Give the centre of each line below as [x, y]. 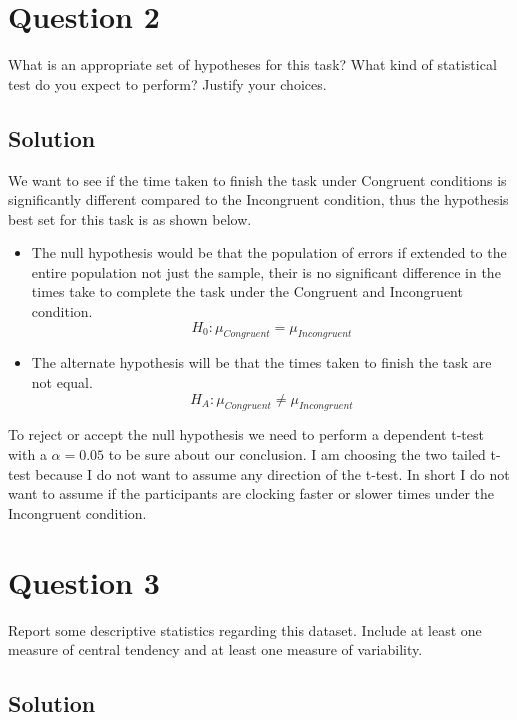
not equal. [62, 382]
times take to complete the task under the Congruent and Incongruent [247, 291]
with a [27, 454]
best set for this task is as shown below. [130, 218]
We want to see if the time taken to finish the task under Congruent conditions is [257, 179]
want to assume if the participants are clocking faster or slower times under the [251, 493]
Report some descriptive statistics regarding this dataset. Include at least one [245, 629]
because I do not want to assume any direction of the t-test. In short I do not [272, 473]
